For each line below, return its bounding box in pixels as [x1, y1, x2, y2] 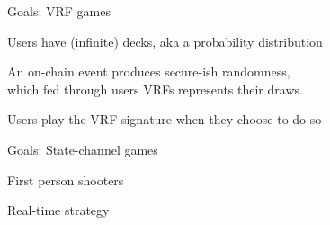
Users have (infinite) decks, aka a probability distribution [7, 31, 323, 50]
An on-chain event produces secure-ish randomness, [7, 62, 290, 81]
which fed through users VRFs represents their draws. [7, 79, 303, 98]
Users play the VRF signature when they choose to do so [7, 110, 322, 129]
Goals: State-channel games [7, 139, 158, 158]
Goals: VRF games [7, 2, 111, 20]
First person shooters [7, 170, 124, 189]
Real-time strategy [7, 201, 110, 220]
